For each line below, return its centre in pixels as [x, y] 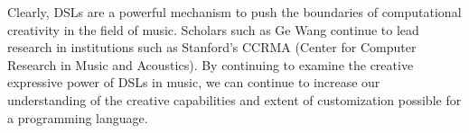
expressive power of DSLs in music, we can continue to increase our [194, 82]
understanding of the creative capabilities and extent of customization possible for [234, 99]
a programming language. [78, 117]
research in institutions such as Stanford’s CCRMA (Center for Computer [212, 47]
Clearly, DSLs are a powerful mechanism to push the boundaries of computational [234, 12]
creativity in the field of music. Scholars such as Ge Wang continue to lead [213, 29]
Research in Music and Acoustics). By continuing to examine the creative [211, 64]
